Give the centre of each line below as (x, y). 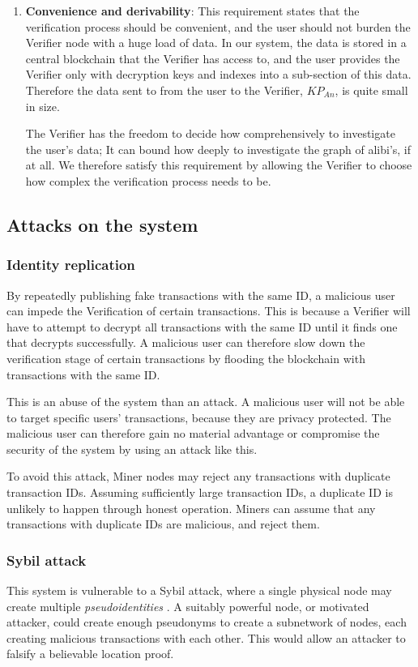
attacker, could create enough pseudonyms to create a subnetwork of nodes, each (207, 622)
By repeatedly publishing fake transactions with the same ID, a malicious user (201, 295)
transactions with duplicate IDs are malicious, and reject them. (163, 524)
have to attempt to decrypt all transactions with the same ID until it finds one (202, 326)
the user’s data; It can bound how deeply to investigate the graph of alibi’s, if (218, 149)
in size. (43, 106)
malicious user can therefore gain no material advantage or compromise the (193, 433)
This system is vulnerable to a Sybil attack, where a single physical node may (199, 590)
